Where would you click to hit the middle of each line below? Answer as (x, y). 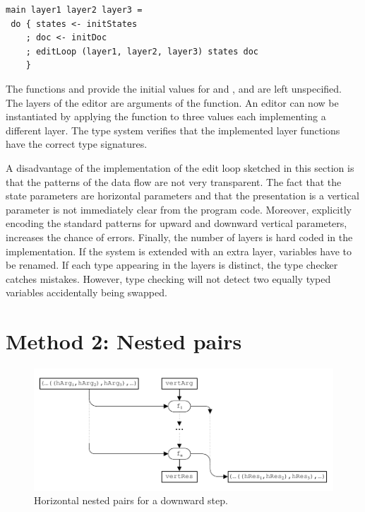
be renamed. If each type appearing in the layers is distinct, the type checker (172, 265)
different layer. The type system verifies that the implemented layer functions (173, 130)
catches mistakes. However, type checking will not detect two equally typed (168, 278)
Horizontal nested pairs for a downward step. (131, 500)
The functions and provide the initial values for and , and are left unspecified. (174, 88)
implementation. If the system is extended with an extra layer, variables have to (179, 251)
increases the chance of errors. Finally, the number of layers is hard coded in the (179, 237)
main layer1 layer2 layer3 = (74, 10)
